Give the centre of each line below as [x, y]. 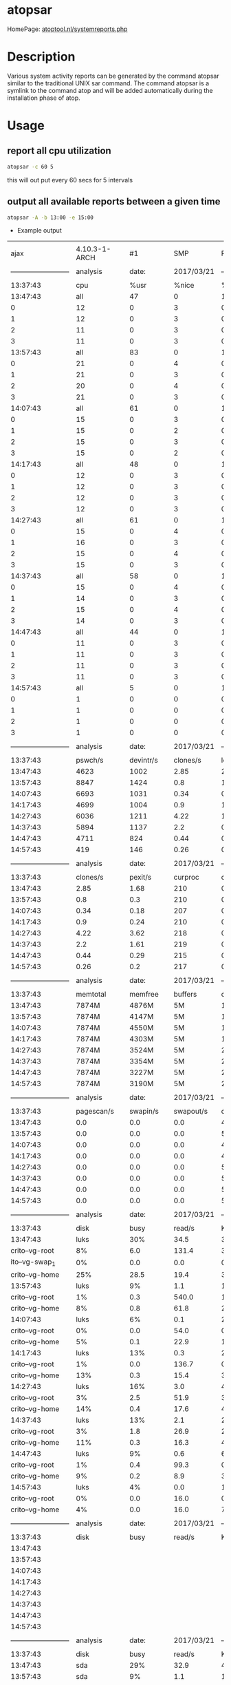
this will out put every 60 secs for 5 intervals [70, 180]
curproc [186, 878]
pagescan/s [95, 1112]
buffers [185, 995]
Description [41, 57]
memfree [144, 995]
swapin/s [144, 1112]
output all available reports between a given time [114, 202]
